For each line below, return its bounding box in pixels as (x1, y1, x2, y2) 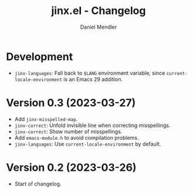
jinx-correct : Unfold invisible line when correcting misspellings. (14, 122, 171, 129)
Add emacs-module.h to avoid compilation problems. (14, 134, 139, 141)
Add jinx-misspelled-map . (14, 115, 78, 122)
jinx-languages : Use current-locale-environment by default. (14, 140, 161, 147)
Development (6, 50, 73, 63)
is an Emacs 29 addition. (63, 75, 123, 82)
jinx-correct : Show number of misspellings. (14, 127, 123, 135)
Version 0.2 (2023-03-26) (6, 161, 137, 174)
